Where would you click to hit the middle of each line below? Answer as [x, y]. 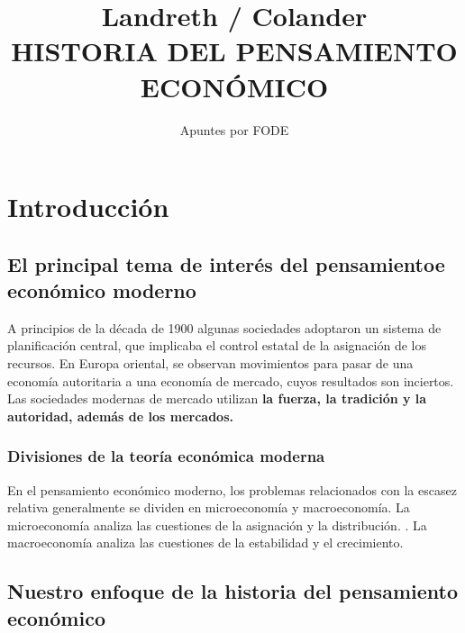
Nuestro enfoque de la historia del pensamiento [232, 591]
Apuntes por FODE [234, 129]
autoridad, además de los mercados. [120, 416]
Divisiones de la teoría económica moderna [166, 456]
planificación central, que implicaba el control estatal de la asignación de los [217, 345]
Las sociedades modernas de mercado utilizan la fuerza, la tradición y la [217, 398]
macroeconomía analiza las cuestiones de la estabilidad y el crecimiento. [205, 543]
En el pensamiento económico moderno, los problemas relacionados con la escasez [232, 489]
